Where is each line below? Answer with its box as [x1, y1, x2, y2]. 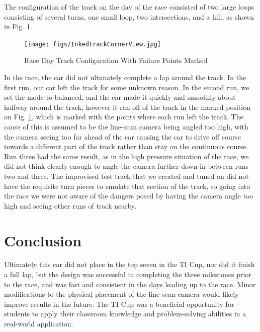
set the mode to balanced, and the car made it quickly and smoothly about [4, 92, 236, 102]
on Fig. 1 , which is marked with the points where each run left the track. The [4, 111, 243, 122]
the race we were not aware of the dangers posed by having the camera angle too [4, 190, 253, 201]
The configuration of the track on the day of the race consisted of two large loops [4, 2, 254, 12]
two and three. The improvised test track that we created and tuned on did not [4, 170, 249, 181]
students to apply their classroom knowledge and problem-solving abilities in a [4, 308, 246, 319]
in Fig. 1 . [4, 21, 32, 32]
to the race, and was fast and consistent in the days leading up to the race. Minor [4, 279, 256, 289]
